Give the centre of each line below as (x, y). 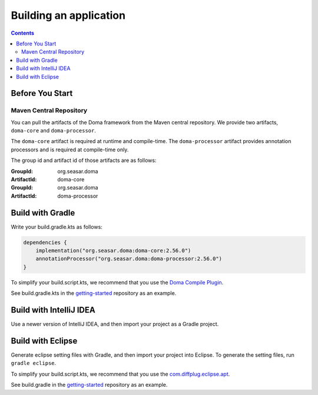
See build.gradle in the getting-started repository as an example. (89, 385)
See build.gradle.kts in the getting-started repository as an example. (94, 293)
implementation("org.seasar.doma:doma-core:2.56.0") (113, 251)
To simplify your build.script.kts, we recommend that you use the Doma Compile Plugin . (117, 282)
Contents (23, 33)
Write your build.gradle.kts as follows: (57, 227)
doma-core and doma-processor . (54, 131)
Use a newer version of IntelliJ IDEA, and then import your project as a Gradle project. (115, 324)
